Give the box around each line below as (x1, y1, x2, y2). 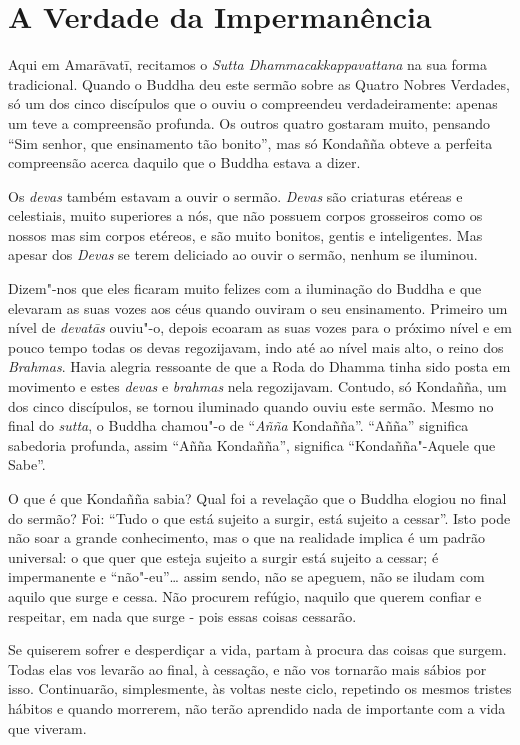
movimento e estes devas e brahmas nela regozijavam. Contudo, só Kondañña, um (8, 376, 507, 397)
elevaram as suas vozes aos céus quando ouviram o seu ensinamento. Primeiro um (8, 297, 508, 318)
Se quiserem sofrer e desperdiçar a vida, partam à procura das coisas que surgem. (8, 639, 507, 660)
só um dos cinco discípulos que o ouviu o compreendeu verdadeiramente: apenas (8, 93, 498, 114)
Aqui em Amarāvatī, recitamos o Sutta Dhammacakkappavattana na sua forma (8, 54, 487, 75)
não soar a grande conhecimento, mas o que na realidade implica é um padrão (8, 527, 486, 548)
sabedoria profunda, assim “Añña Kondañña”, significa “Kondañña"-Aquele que (8, 434, 496, 455)
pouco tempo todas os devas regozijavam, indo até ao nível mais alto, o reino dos (8, 336, 504, 357)
